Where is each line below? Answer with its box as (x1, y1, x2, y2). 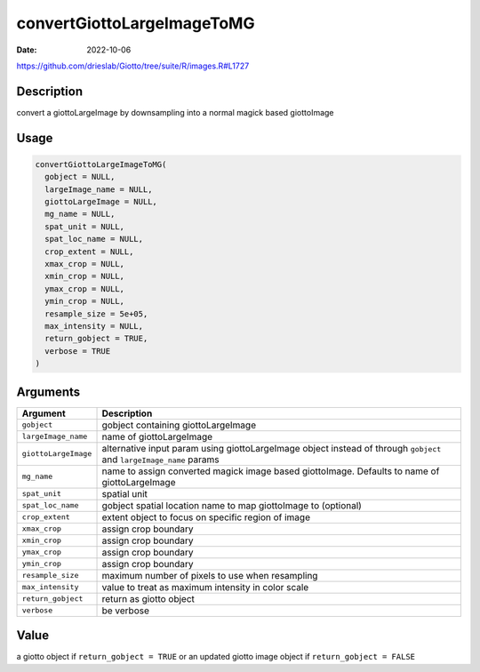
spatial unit (101, 487, 148, 500)
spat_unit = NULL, (44, 221, 124, 231)
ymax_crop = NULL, (44, 284, 124, 293)
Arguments (16, 384, 81, 399)
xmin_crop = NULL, (44, 271, 124, 282)
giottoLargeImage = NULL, (44, 196, 157, 207)
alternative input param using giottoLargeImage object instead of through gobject (101, 442, 442, 454)
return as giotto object (101, 592, 196, 604)
